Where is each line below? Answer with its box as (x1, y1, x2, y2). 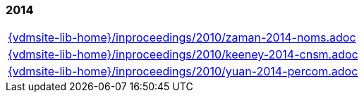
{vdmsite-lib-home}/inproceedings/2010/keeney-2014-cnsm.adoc (8, 47, 358, 62)
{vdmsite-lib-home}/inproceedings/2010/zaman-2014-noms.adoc (8, 30, 356, 45)
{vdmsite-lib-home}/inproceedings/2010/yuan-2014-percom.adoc (8, 64, 358, 79)
